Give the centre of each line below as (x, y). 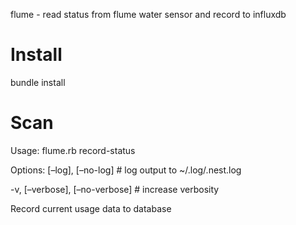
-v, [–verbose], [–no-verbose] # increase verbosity (115, 189)
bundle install (38, 82)
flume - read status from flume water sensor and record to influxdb (148, 14)
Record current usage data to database (91, 208)
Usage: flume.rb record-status (73, 150)
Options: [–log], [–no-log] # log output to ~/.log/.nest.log (126, 170)
